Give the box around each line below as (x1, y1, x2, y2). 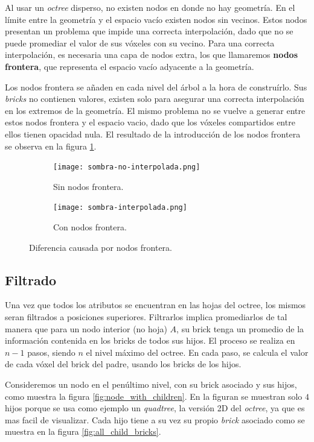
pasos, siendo (27, 346, 75, 358)
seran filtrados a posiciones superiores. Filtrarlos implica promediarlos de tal (5, 311, 287, 323)
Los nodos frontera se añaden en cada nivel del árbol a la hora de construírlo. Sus (5, 80, 307, 93)
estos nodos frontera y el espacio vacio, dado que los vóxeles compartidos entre (5, 116, 295, 128)
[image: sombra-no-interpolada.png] (53, 163, 200, 172)
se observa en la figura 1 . (5, 139, 97, 152)
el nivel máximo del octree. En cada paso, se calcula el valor (86, 346, 309, 358)
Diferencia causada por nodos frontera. (29, 241, 172, 253)
